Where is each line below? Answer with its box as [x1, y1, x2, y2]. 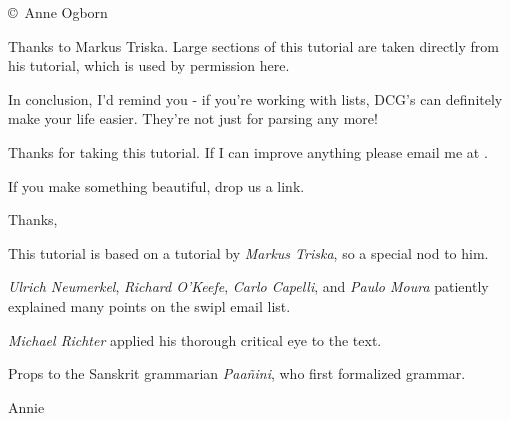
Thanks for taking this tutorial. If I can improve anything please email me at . [8, 141, 488, 162]
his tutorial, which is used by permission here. [8, 55, 290, 76]
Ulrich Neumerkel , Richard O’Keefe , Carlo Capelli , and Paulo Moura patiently [8, 276, 489, 297]
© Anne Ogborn [8, 2, 108, 22]
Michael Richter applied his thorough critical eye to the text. [8, 329, 382, 350]
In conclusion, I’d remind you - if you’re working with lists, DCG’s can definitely [8, 88, 503, 109]
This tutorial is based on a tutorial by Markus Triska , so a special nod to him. [8, 242, 489, 263]
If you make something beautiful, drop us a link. [8, 175, 305, 196]
